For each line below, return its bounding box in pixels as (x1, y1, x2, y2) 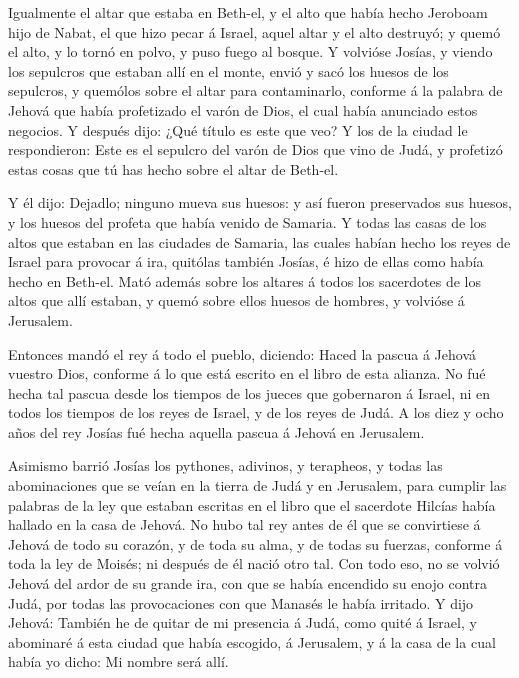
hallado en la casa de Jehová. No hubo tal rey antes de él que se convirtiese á (8, 514, 481, 535)
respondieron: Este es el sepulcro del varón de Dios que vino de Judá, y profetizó (8, 139, 503, 160)
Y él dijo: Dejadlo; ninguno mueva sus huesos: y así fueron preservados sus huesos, (8, 192, 512, 213)
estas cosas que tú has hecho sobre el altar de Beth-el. (8, 158, 339, 179)
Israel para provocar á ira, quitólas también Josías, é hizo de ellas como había (8, 251, 484, 272)
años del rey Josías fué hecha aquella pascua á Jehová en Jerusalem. (8, 421, 425, 442)
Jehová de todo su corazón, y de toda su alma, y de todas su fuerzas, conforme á (8, 533, 503, 554)
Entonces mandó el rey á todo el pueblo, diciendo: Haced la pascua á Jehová (8, 343, 477, 364)
